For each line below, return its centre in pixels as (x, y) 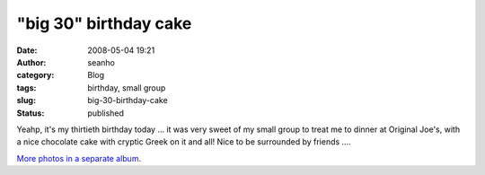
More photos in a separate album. (79, 158)
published (106, 113)
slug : (26, 101)
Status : (31, 113)
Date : (27, 50)
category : (35, 75)
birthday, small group (127, 87)
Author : (31, 62)
